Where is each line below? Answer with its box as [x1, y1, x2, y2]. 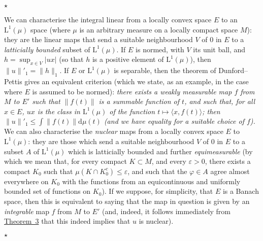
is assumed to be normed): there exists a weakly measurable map [32, 86, 232, 96]
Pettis [4, 76, 22, 86]
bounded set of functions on [4, 186, 91, 196]
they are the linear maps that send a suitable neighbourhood [4, 34, 193, 45]
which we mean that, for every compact [4, 156, 127, 166]
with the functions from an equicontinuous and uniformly [62, 176, 241, 186]
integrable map [4, 205, 49, 216]
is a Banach [222, 186, 259, 196]
